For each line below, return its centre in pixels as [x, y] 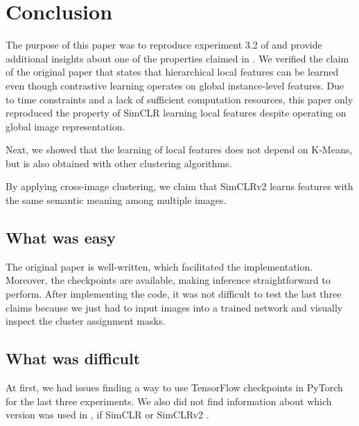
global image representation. [65, 126]
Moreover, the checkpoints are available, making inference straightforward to [168, 280]
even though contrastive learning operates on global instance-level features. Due [175, 85]
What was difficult [73, 358]
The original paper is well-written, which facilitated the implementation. [159, 266]
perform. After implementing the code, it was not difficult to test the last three [174, 294]
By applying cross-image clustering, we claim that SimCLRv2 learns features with [179, 186]
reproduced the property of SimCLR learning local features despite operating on [176, 113]
